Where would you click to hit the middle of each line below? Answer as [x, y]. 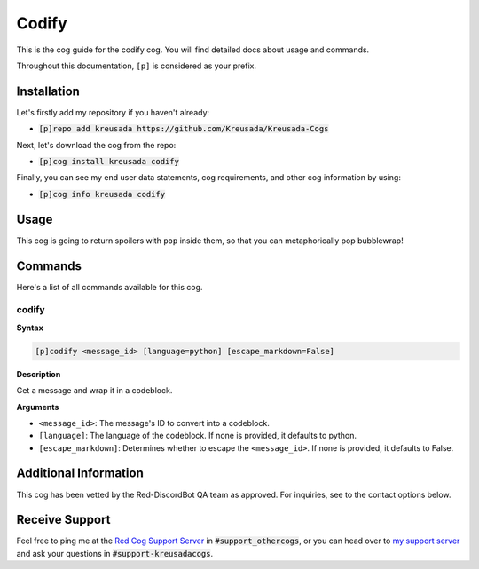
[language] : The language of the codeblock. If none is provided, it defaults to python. [197, 436]
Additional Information [80, 474]
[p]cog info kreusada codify [102, 194]
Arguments [38, 407]
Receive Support [63, 520]
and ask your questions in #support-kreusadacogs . [115, 553]
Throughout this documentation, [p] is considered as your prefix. [137, 66]
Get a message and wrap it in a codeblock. [94, 391]
